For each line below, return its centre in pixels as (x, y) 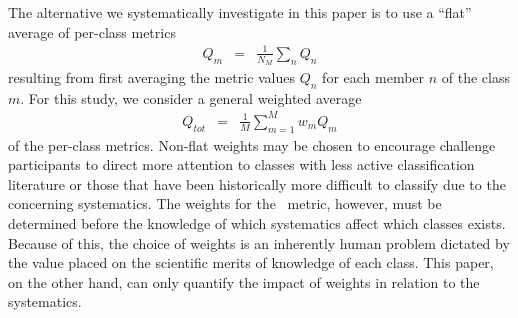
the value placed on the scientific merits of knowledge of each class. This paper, (251, 262)
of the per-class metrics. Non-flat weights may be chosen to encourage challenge (252, 144)
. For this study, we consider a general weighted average (191, 97)
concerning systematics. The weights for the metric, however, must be (225, 203)
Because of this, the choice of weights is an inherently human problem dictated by (259, 242)
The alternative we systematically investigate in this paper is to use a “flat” (240, 12)
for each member (373, 76)
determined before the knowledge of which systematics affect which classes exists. (257, 223)
